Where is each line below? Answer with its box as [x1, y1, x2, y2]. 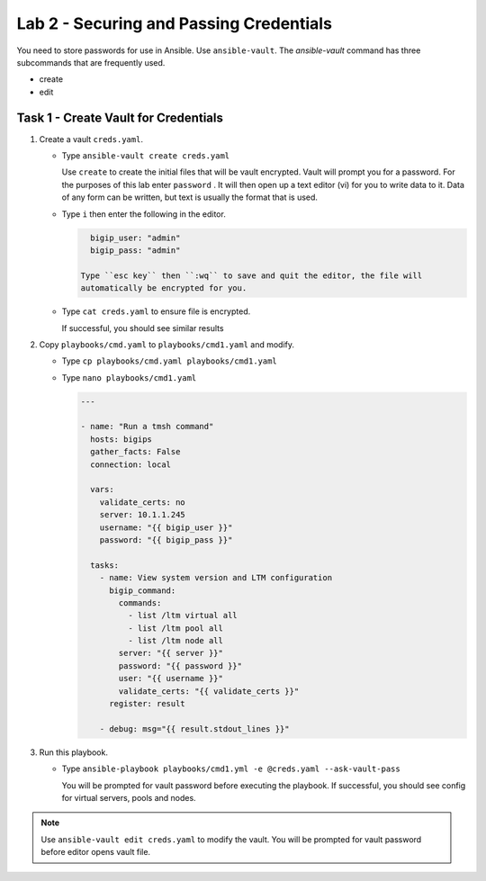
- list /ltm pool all [127, 623, 224, 634]
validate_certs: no [99, 497, 186, 508]
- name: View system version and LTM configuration [99, 572, 333, 583]
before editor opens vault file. [40, 847, 151, 858]
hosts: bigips [90, 434, 153, 445]
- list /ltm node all [127, 635, 224, 646]
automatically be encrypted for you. [80, 283, 247, 293]
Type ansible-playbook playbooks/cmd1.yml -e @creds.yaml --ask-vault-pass [61, 763, 400, 774]
